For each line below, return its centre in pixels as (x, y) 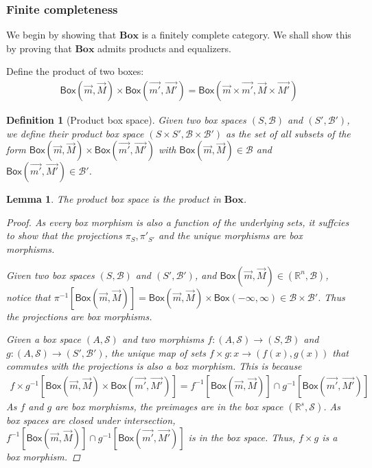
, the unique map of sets (155, 352)
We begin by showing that (61, 35)
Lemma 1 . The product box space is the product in (114, 199)
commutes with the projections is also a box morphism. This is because (154, 366)
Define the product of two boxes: (75, 71)
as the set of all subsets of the (288, 133)
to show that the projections (64, 235)
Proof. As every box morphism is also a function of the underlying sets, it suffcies (178, 222)
